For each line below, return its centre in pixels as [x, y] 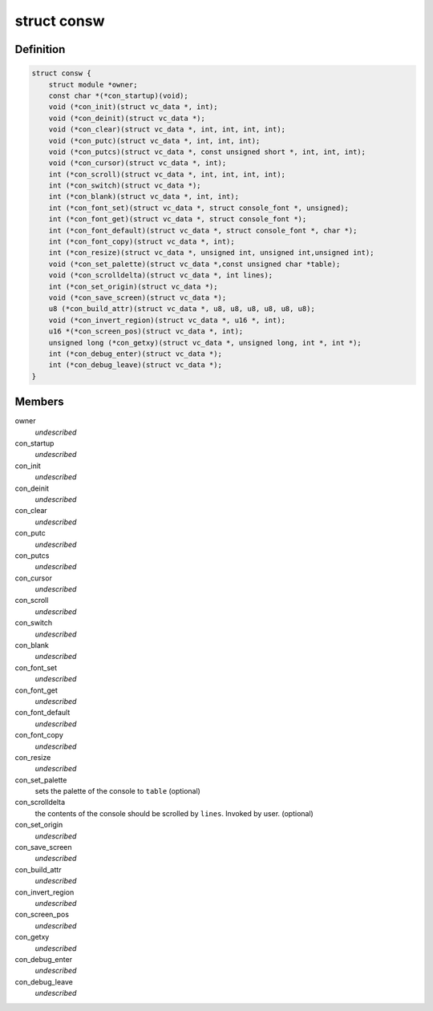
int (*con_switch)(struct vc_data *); [125, 186]
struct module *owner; [93, 85]
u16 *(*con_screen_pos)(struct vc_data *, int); [146, 332]
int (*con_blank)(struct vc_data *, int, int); [144, 197]
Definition [40, 49]
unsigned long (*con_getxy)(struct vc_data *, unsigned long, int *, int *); [205, 342]
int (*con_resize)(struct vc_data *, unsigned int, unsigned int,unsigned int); [211, 253]
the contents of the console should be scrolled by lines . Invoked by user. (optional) [174, 813]
